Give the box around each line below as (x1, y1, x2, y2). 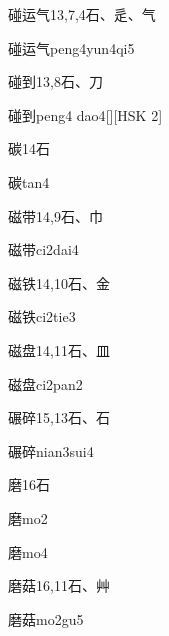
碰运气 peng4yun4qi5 (8, 37, 135, 58)
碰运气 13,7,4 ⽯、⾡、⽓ (8, 4, 156, 24)
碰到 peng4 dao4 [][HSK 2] (8, 104, 163, 125)
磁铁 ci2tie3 (8, 306, 76, 327)
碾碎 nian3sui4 (8, 440, 94, 461)
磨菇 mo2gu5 (8, 608, 84, 629)
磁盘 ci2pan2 (8, 373, 83, 394)
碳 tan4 (8, 171, 50, 192)
